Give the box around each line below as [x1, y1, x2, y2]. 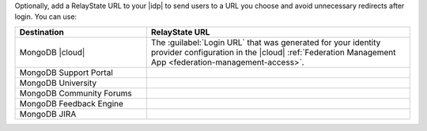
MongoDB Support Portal [19, 67, 114, 78]
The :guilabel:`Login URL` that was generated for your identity [150, 36, 381, 47]
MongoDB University [19, 77, 97, 88]
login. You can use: [14, 12, 77, 21]
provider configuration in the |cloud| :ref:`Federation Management [150, 47, 396, 58]
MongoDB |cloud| [19, 47, 85, 58]
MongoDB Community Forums [19, 88, 132, 99]
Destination [19, 26, 65, 37]
